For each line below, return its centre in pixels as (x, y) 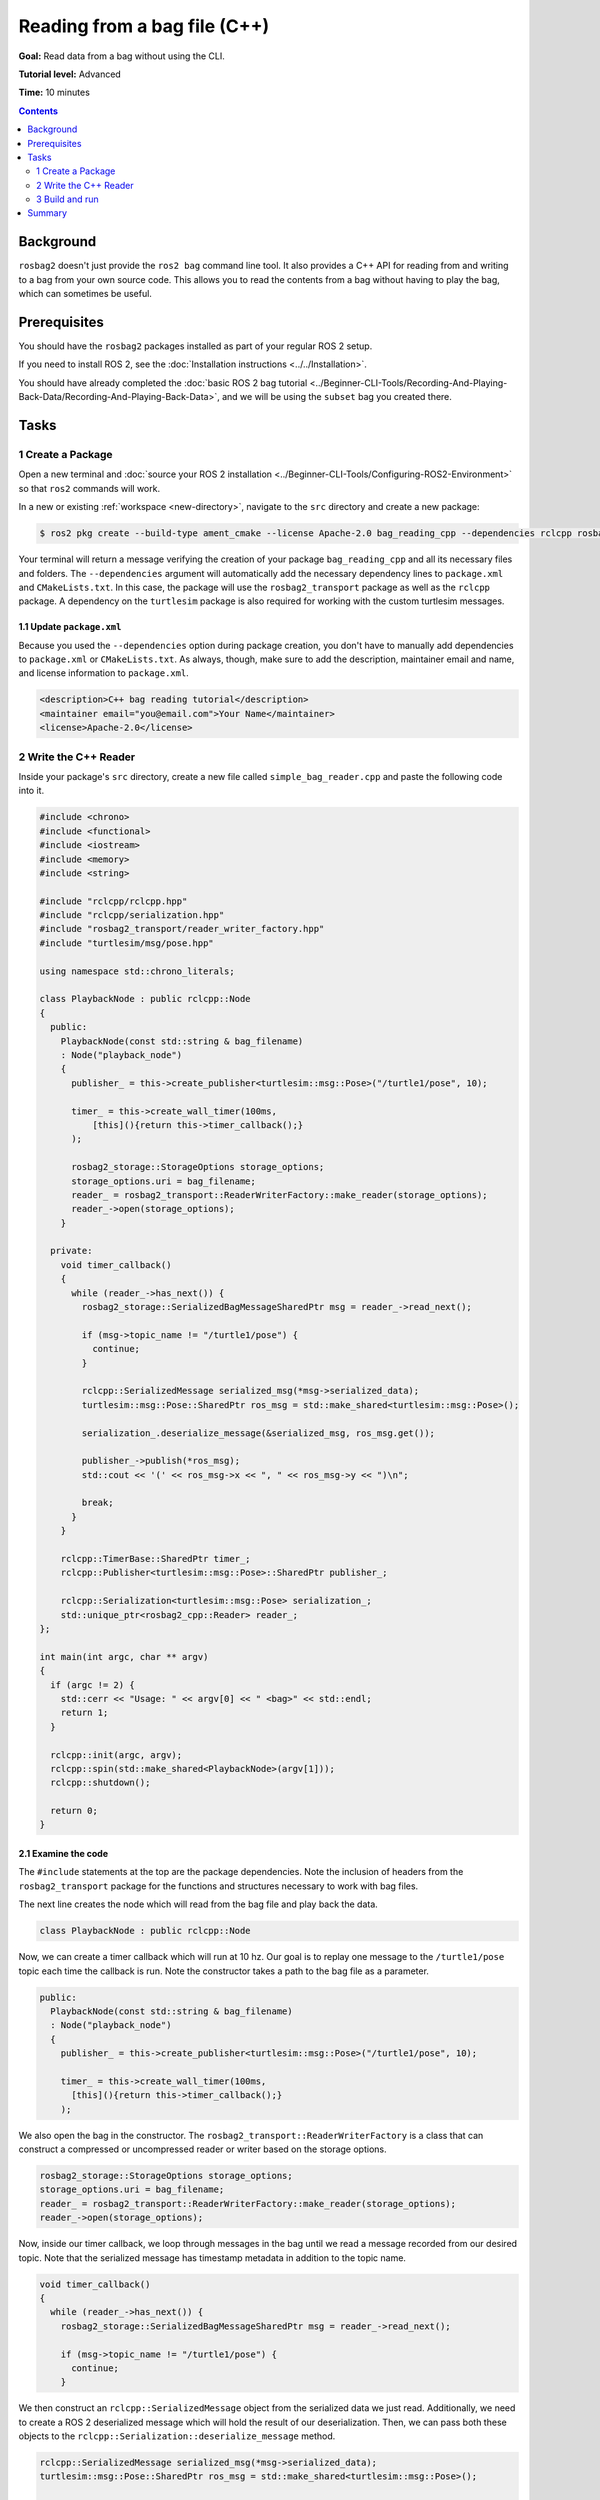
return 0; (74, 1811)
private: (71, 1251)
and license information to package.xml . (103, 673)
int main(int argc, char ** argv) (124, 1656)
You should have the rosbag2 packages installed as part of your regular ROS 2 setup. (195, 346)
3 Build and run (67, 199)
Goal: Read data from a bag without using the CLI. (121, 56)
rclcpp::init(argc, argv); (116, 1754)
